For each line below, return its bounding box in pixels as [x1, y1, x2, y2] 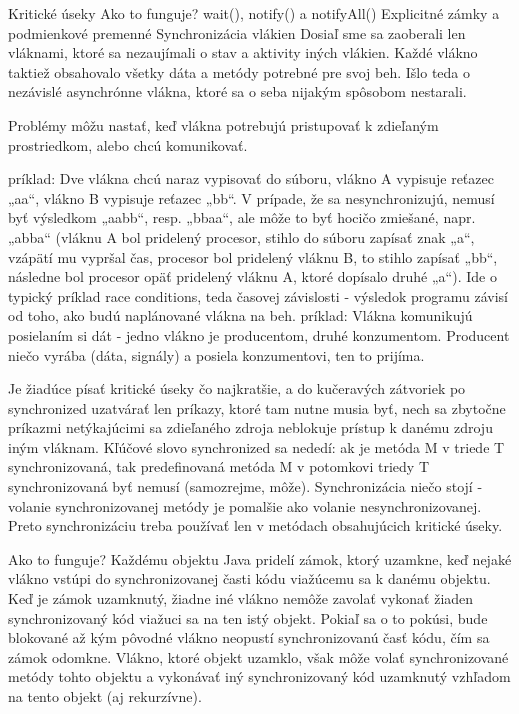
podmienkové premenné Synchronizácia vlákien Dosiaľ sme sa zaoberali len [8, 22, 466, 43]
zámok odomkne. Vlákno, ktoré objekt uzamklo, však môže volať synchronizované [8, 646, 509, 667]
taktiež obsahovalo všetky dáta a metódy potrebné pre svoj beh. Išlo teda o [8, 61, 470, 82]
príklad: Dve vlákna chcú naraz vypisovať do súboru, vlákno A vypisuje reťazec [8, 168, 494, 189]
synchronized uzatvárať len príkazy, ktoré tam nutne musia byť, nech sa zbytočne [8, 397, 506, 418]
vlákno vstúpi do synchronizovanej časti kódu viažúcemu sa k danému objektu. [8, 568, 491, 589]
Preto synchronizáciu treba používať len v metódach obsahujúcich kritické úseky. [8, 515, 503, 536]
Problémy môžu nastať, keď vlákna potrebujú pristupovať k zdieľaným [8, 114, 439, 135]
